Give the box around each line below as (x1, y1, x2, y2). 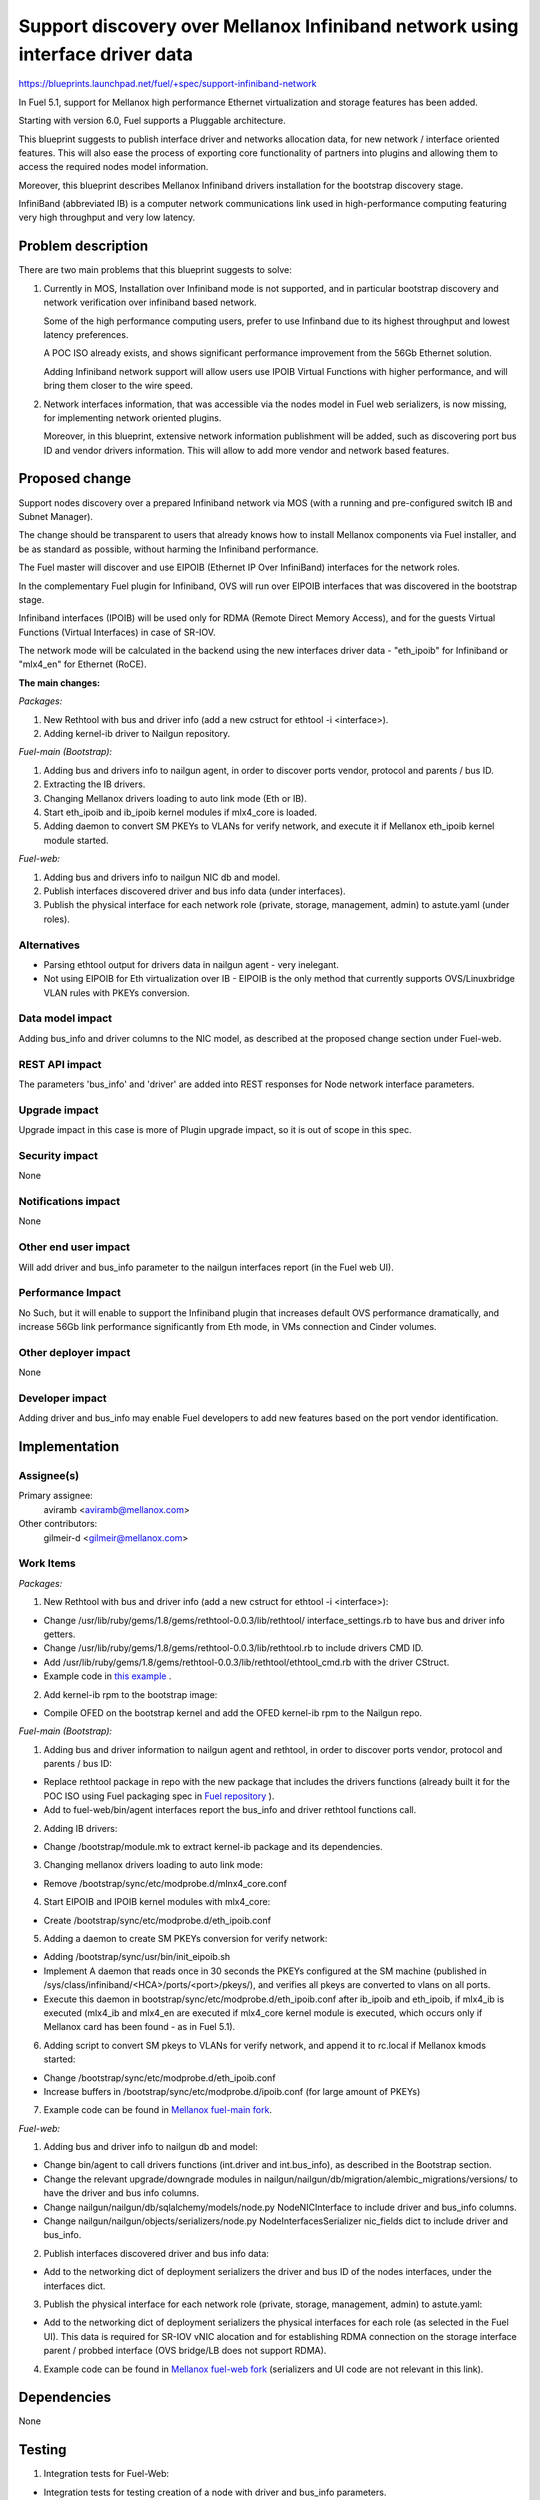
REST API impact (18, 1057, 102, 1071)
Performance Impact (18, 1286, 122, 1300)
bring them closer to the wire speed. (43, 380, 194, 392)
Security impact (18, 1148, 99, 1162)
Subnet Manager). (18, 510, 94, 522)
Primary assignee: (18, 1490, 94, 1502)
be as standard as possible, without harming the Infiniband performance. (18, 543, 319, 555)
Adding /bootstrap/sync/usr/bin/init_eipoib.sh (43, 1951, 231, 1963)
